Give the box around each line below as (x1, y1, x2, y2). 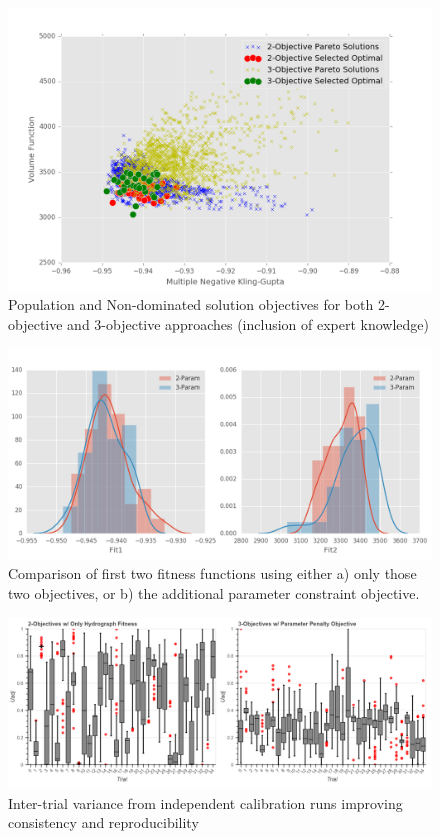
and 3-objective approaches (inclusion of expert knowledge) (67, 313, 430, 334)
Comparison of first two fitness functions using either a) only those (8, 563, 417, 584)
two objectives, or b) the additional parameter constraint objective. (8, 582, 420, 603)
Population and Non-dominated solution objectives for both (8, 294, 374, 315)
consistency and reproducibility (8, 812, 199, 833)
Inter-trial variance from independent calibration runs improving (8, 792, 403, 813)
